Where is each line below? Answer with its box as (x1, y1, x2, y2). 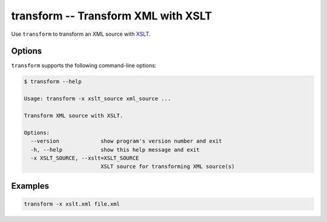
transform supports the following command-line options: (11, 62, 157, 69)
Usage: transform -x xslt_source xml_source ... (24, 95, 171, 103)
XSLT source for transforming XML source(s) (100, 163, 235, 170)
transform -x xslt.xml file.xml (24, 200, 121, 207)
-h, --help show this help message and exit (30, 146, 200, 153)
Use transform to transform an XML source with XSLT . (11, 30, 151, 38)
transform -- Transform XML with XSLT (11, 9, 212, 22)
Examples (11, 181, 50, 191)
